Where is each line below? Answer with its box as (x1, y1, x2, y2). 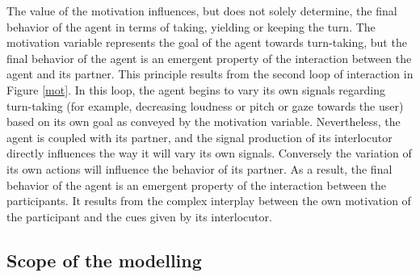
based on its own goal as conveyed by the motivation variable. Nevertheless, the (6, 113, 401, 130)
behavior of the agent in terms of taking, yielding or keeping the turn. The (6, 18, 376, 35)
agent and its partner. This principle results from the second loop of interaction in (6, 65, 414, 82)
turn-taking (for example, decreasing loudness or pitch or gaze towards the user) (6, 97, 404, 114)
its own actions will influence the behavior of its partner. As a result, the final (6, 160, 393, 177)
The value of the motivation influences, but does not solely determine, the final (6, 2, 397, 19)
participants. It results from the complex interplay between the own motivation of (6, 192, 411, 209)
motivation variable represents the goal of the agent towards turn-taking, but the (6, 34, 407, 51)
